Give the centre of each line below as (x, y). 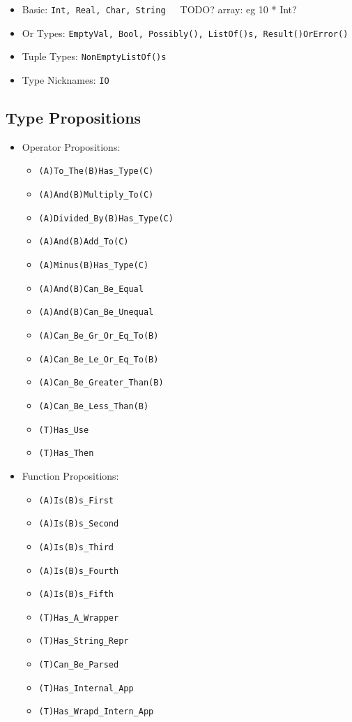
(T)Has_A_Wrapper (79, 618)
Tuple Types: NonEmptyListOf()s (94, 56)
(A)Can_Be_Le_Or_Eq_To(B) (99, 359)
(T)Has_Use (64, 430)
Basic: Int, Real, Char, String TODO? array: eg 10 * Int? (159, 9)
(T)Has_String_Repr (84, 641)
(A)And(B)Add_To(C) (84, 242)
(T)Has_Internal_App (86, 688)
